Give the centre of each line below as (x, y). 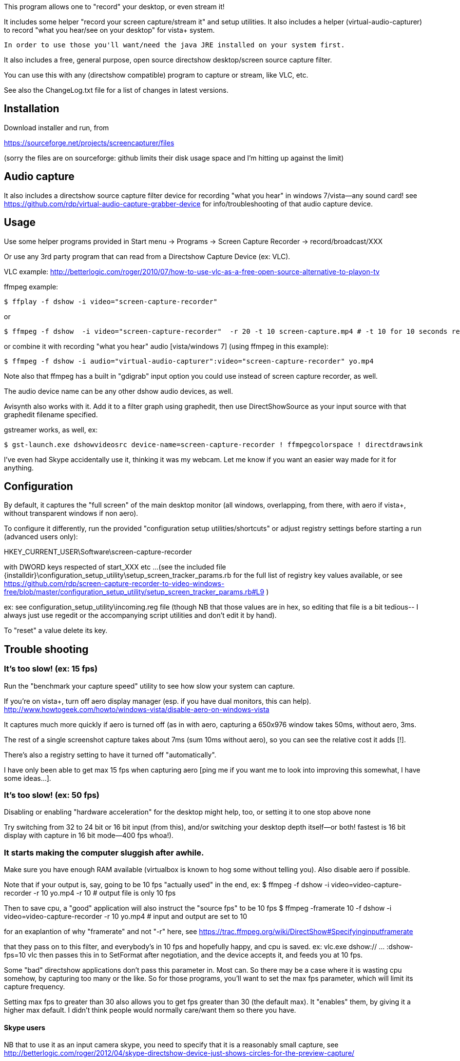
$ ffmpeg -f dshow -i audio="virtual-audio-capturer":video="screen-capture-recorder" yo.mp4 (189, 361)
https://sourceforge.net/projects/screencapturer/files (89, 143)
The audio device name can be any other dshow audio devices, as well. (119, 391)
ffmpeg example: (31, 286)
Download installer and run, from (57, 127)
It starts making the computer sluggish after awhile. (104, 852)
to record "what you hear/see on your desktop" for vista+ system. (109, 30)
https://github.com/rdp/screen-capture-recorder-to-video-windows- (114, 584)
